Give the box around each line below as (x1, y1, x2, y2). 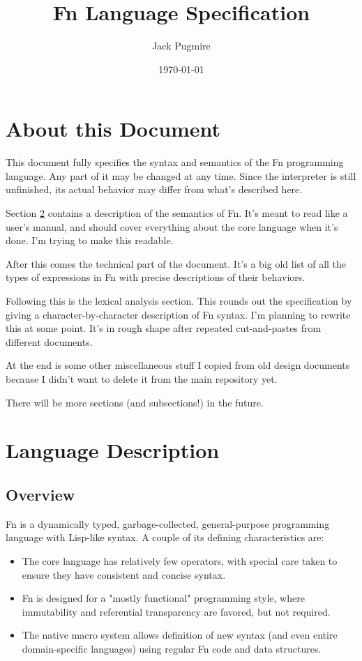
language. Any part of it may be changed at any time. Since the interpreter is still (6, 168, 356, 183)
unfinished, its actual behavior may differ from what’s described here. (6, 182, 303, 197)
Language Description (6, 436, 220, 464)
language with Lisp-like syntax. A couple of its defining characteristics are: (6, 530, 324, 545)
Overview (6, 483, 75, 505)
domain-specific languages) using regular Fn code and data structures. (22, 641, 322, 655)
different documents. (6, 334, 93, 349)
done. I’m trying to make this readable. (6, 233, 174, 248)
